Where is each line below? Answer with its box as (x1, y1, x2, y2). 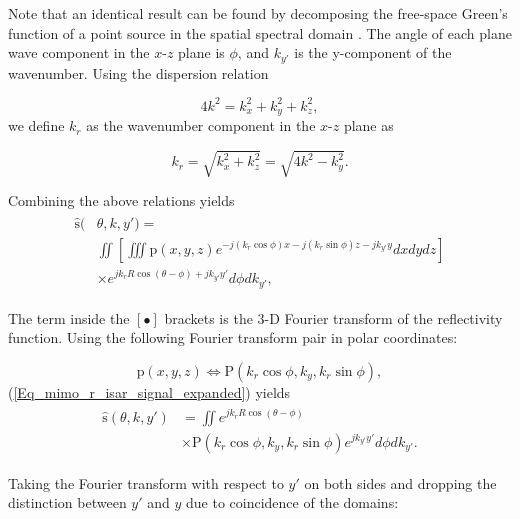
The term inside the (8, 307, 130, 328)
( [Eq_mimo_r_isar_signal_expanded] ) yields (8, 381, 291, 402)
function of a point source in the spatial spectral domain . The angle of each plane (8, 22, 512, 43)
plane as (343, 115, 394, 136)
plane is (178, 42, 225, 63)
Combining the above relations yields (8, 190, 235, 211)
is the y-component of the (294, 42, 452, 63)
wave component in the (8, 42, 150, 63)
